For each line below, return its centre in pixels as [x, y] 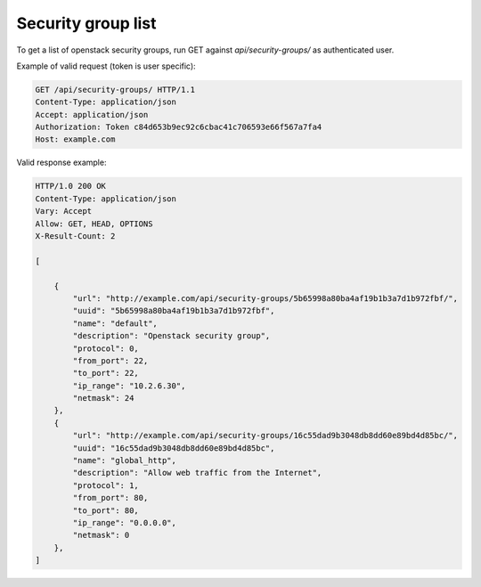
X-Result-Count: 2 [75, 236]
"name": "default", [115, 323]
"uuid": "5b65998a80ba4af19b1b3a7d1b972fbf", [174, 311]
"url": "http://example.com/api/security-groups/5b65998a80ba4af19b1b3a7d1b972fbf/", [265, 298]
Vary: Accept [64, 211]
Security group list [86, 23]
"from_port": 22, [110, 360]
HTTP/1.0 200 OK [71, 186]
